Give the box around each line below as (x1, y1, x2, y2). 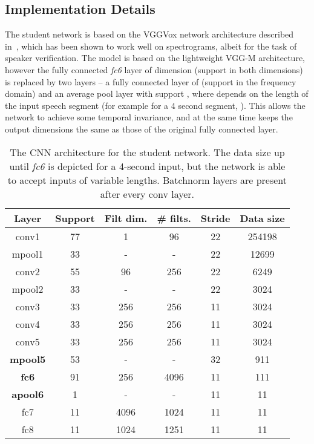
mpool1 (11, 246, 44, 261)
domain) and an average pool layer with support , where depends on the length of (5, 87, 309, 100)
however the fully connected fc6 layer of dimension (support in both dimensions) (5, 63, 303, 76)
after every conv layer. (100, 186, 195, 201)
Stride (200, 211, 231, 225)
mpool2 (11, 281, 44, 296)
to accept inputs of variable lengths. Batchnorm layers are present (7, 172, 287, 187)
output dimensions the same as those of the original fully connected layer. (5, 122, 278, 135)
